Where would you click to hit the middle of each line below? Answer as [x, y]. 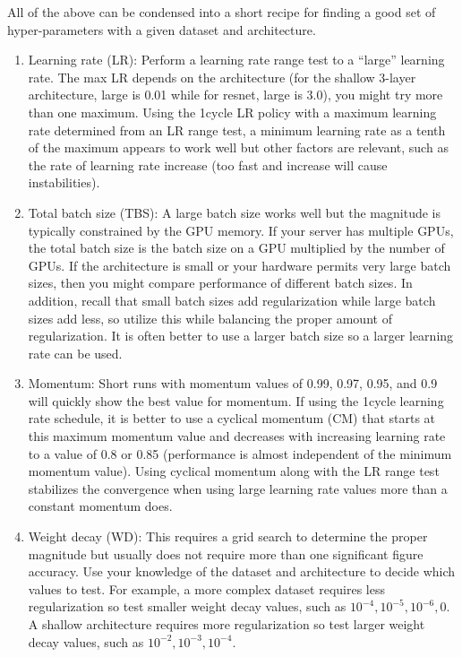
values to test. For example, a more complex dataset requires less [206, 588]
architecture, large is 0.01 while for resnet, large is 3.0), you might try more [235, 95]
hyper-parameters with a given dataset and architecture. [162, 29]
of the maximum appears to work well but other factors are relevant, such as [238, 147]
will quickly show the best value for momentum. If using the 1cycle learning [236, 400]
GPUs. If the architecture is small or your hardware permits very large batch [240, 265]
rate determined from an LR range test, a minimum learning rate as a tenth [237, 130]
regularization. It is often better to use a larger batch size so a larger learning [241, 336]
